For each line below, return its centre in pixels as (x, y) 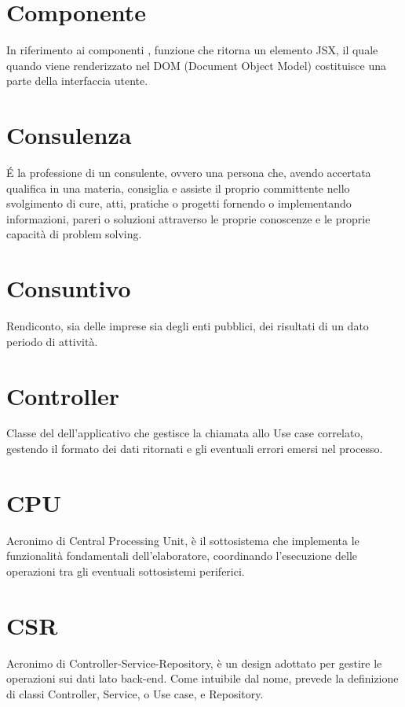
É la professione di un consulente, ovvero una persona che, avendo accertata (189, 173)
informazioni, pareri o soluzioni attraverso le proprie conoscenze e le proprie (188, 218)
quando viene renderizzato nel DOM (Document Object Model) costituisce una (197, 65)
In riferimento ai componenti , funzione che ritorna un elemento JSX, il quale (192, 50)
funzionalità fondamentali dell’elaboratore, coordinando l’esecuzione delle (182, 556)
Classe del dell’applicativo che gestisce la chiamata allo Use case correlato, (185, 433)
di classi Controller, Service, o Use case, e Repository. (135, 693)
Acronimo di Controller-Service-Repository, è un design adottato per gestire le (194, 663)
